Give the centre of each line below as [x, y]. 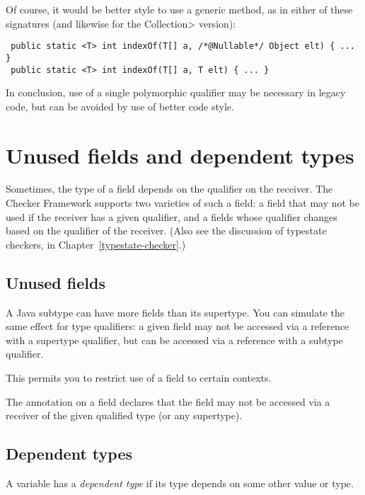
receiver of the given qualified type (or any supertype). [124, 415]
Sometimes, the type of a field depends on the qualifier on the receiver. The [169, 189]
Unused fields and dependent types [180, 155]
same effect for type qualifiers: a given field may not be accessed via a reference [178, 326]
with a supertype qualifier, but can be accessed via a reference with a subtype [174, 340]
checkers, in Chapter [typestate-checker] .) [96, 244]
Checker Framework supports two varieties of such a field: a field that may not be [182, 203]
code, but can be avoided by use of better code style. [120, 106]
